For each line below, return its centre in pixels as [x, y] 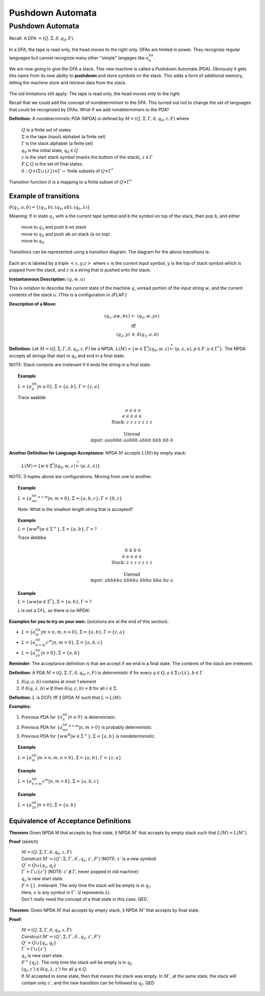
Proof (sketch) [24, 842]
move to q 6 [33, 241]
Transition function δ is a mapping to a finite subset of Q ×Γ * [70, 182]
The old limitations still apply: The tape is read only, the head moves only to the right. [95, 94]
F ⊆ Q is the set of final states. [52, 164]
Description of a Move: [33, 304]
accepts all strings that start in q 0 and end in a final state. [67, 356]
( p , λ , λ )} [90, 466]
